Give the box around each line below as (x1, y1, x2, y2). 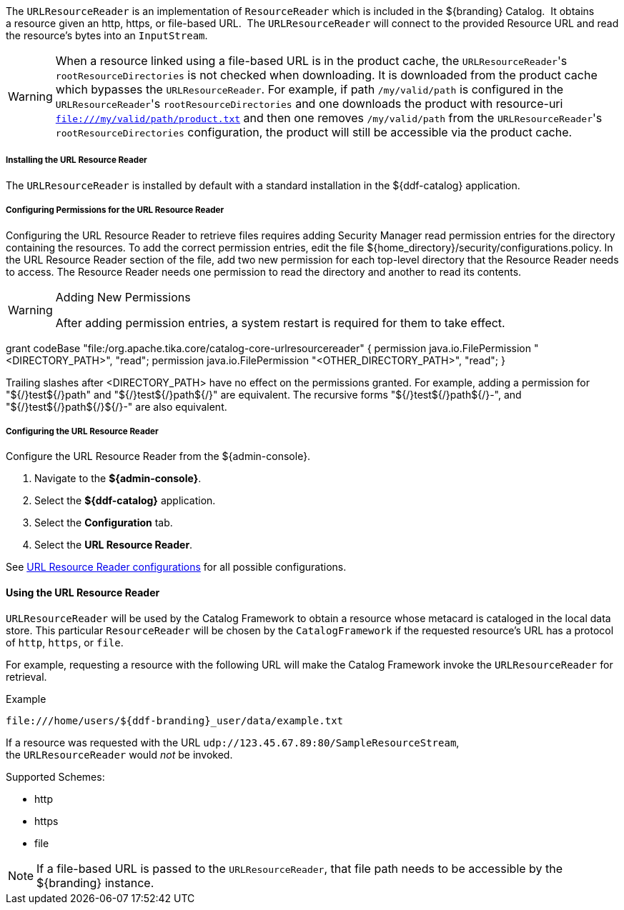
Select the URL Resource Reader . (34, 539, 193, 551)
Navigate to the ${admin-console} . (34, 472, 202, 485)
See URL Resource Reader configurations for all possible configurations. (6, 561, 347, 574)
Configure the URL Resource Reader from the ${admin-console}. (6, 450, 311, 463)
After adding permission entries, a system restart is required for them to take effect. (55, 315, 505, 330)
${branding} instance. (36, 875, 154, 890)
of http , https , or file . (6, 636, 124, 649)
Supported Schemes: (6, 770, 105, 783)
